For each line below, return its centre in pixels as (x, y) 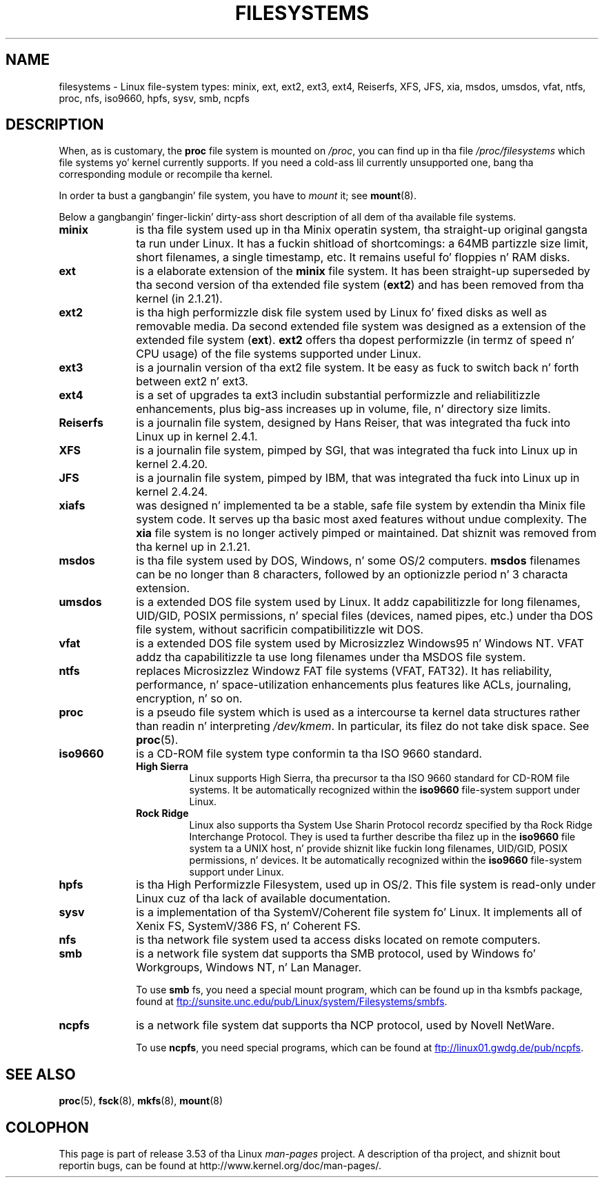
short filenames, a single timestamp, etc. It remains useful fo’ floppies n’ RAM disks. (353, 257)
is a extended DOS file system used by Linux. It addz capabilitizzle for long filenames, (358, 602)
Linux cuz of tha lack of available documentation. (263, 899)
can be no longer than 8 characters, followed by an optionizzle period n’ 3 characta (352, 575)
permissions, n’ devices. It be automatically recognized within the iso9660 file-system (385, 860)
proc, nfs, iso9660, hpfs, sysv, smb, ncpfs (154, 98)
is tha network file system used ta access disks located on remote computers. (338, 940)
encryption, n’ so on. (189, 699)
